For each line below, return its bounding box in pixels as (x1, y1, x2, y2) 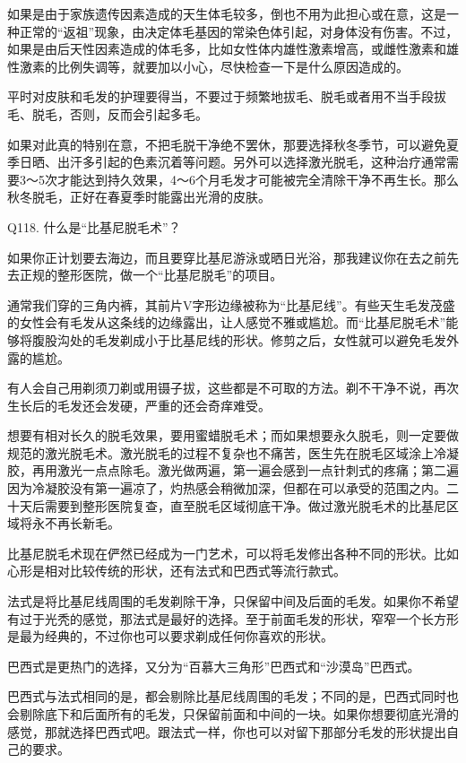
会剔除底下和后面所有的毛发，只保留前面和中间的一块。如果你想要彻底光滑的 (7, 705, 459, 723)
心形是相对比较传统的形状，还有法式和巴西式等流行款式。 (7, 561, 346, 580)
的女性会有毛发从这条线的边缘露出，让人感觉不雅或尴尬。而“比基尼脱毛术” (7, 313, 446, 332)
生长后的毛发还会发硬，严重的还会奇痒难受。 (7, 395, 271, 414)
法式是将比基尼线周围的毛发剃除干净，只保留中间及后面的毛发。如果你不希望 (7, 592, 459, 611)
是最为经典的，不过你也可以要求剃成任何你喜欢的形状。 (7, 627, 333, 646)
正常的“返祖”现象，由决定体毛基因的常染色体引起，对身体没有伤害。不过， (19, 22, 459, 40)
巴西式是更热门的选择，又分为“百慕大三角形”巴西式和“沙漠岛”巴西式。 (7, 656, 420, 675)
